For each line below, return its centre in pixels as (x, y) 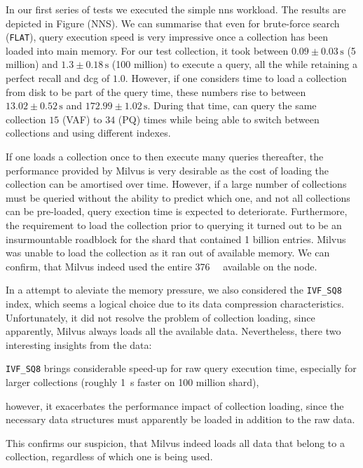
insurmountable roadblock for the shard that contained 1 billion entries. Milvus (176, 239)
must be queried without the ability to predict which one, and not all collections (178, 197)
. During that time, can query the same (232, 105)
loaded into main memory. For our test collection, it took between (147, 50)
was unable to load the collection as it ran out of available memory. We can (168, 253)
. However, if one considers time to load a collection (236, 78)
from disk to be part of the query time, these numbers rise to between (156, 91)
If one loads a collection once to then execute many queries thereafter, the (165, 156)
